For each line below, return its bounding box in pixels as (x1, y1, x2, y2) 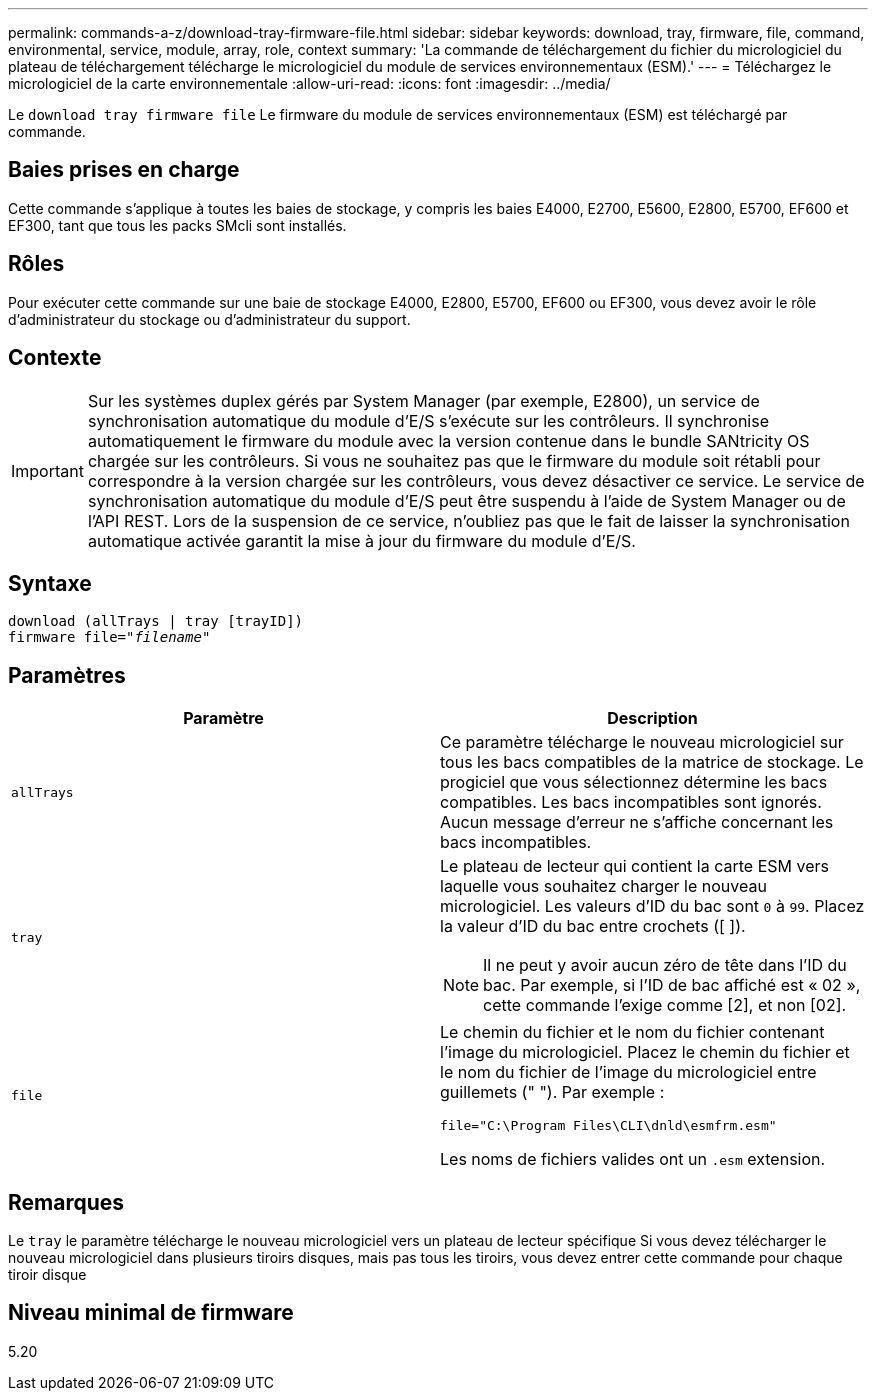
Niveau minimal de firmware (8, 1300, 294, 1326)
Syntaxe (8, 570, 92, 596)
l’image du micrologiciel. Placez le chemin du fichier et (440, 1042, 850, 1063)
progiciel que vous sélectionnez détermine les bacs (440, 772, 828, 793)
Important (11, 460, 84, 481)
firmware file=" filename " (8, 629, 211, 646)
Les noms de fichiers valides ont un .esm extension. (440, 1149, 826, 1170)
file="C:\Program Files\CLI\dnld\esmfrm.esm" (440, 1118, 777, 1134)
